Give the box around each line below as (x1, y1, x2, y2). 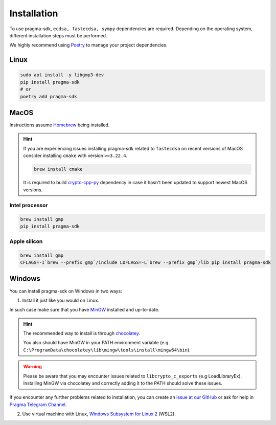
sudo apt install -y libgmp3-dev (20, 72, 104, 78)
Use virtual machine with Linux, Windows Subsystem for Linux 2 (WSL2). (22, 411, 176, 417)
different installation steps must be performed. (9, 32, 107, 38)
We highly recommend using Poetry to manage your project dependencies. (9, 42, 168, 48)
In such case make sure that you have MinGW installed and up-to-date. (9, 307, 159, 313)
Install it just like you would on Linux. (22, 297, 100, 303)
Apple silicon (9, 238, 43, 245)
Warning (23, 364, 42, 370)
